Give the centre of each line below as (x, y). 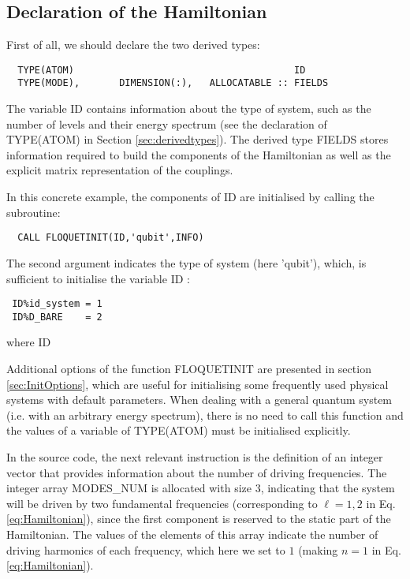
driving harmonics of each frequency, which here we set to (146, 549)
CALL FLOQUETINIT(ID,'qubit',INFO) (111, 238)
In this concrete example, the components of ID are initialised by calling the (190, 197)
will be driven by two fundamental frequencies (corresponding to (162, 503)
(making (318, 549)
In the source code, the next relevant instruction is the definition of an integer (195, 456)
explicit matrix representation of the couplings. (120, 170)
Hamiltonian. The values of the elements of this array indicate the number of (192, 534)
